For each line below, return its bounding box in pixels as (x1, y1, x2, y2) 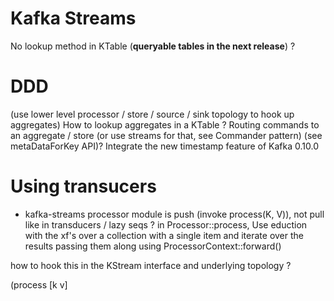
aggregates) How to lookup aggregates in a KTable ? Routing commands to (10, 118, 320, 131)
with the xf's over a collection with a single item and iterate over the (24, 229, 305, 241)
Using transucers (10, 175, 157, 198)
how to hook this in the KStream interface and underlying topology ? (10, 259, 292, 271)
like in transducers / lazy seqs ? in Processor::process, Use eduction (24, 218, 308, 231)
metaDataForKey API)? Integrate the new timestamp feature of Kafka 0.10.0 (10, 140, 319, 152)
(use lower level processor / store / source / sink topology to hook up (10, 108, 295, 120)
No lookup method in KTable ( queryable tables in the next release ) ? (10, 40, 296, 52)
